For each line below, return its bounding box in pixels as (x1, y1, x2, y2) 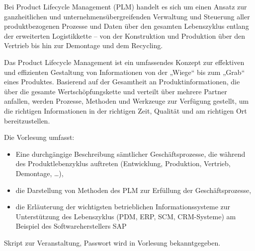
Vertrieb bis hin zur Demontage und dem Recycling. (4, 40, 163, 51)
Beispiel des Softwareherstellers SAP (15, 221, 127, 231)
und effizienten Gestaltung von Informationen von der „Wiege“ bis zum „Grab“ (4, 66, 245, 77)
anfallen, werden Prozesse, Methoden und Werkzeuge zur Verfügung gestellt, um (4, 96, 249, 106)
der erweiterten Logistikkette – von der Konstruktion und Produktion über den (4, 30, 246, 41)
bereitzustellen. (4, 115, 50, 125)
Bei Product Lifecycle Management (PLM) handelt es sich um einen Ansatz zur (4, 1, 247, 11)
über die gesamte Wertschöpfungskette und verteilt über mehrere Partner (4, 86, 227, 96)
